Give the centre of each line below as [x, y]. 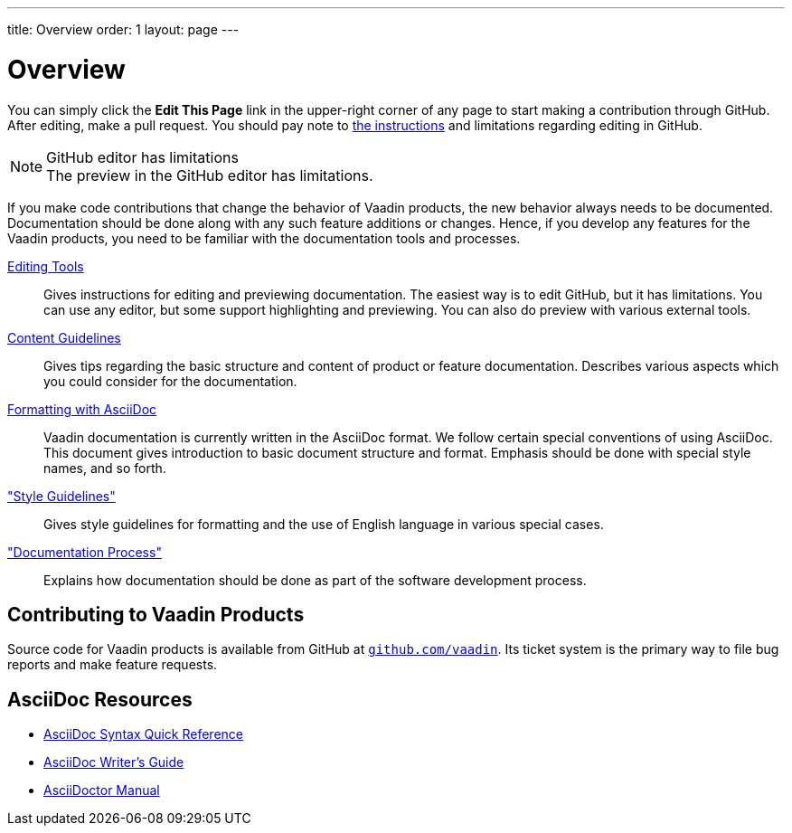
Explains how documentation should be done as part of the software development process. [315, 580]
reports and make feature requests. [113, 665]
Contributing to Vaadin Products [156, 614]
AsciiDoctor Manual [102, 790]
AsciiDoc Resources [100, 699]
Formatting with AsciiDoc [82, 409]
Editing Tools [46, 266]
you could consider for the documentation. [170, 381]
